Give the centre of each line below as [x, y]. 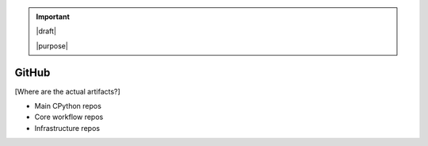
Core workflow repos [69, 117]
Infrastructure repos [67, 128]
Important [53, 17]
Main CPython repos [68, 106]
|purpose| [52, 46]
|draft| [46, 31]
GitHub [32, 73]
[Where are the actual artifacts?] [67, 91]
